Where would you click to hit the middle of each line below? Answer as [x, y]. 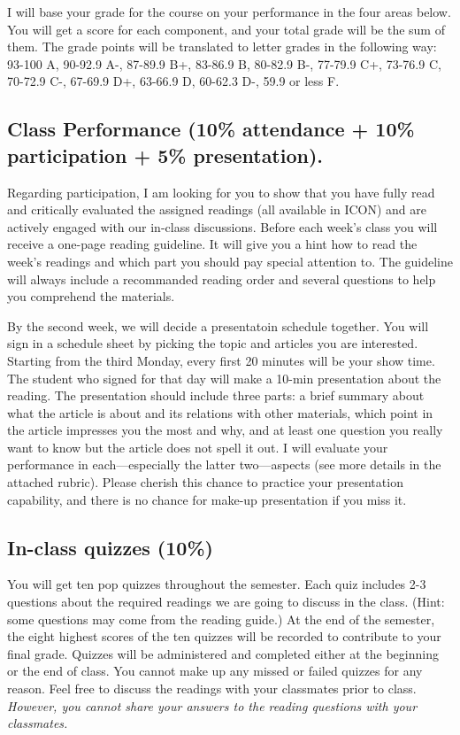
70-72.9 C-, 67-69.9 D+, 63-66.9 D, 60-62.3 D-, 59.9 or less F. [173, 81]
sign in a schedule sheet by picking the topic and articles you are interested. [213, 343]
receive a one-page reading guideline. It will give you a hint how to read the [212, 244]
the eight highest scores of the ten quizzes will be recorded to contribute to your [224, 636]
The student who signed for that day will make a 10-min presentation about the [224, 378]
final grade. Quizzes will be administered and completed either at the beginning [223, 653]
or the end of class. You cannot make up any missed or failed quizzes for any [215, 671]
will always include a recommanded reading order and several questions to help [222, 279]
